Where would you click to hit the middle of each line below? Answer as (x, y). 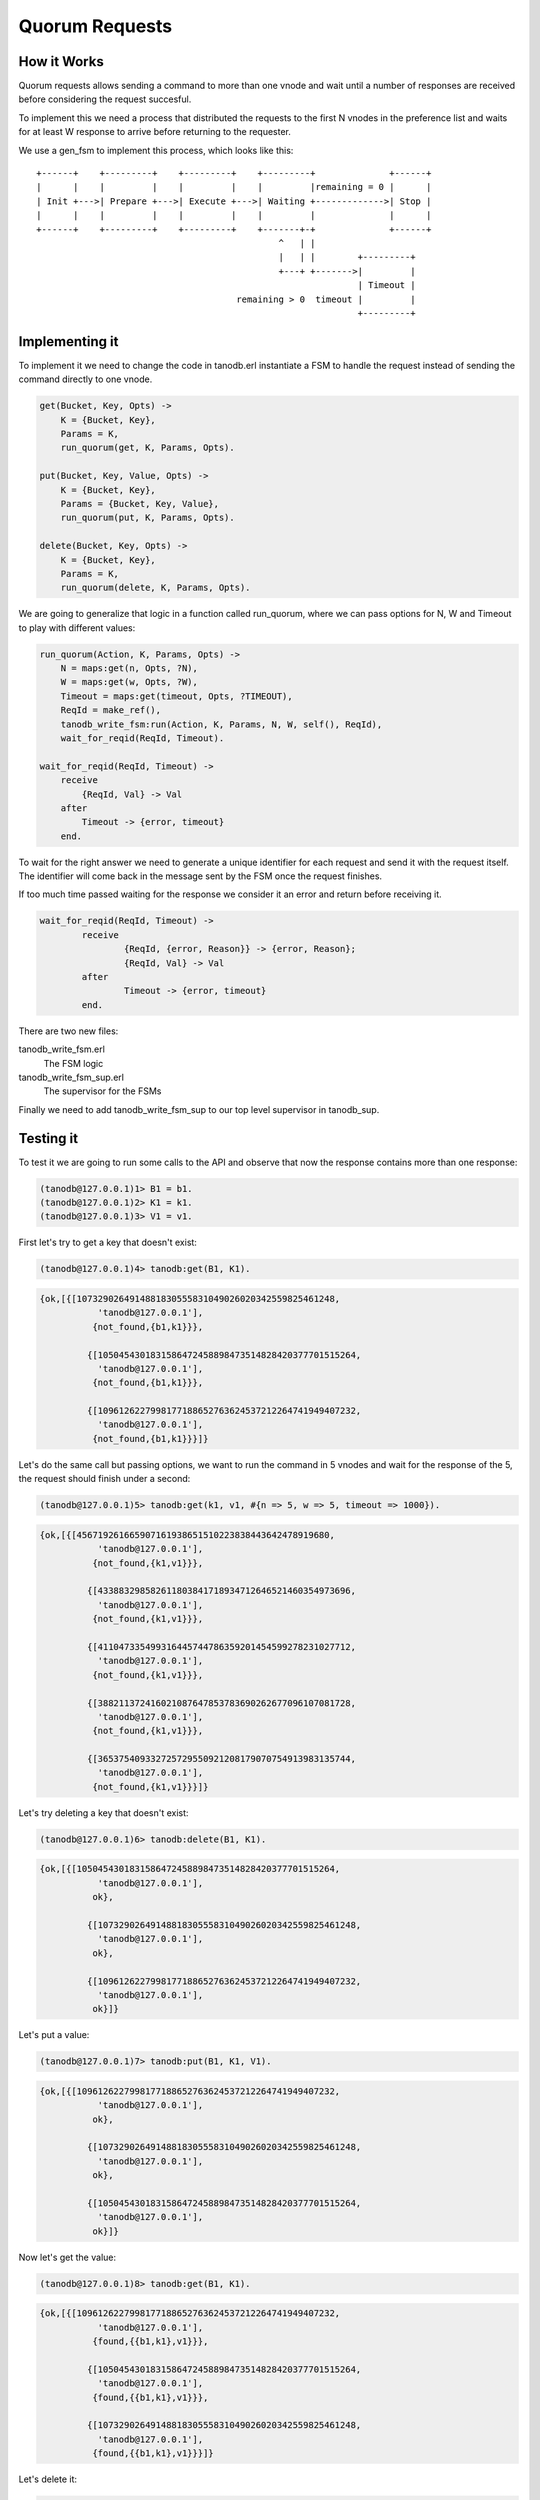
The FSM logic (73, 1063)
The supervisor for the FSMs (102, 1091)
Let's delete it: (48, 2479)
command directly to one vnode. (85, 379)
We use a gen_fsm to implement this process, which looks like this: (156, 150)
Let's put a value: (54, 2035)
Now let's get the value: (67, 2257)
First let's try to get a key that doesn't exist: (107, 1242)
